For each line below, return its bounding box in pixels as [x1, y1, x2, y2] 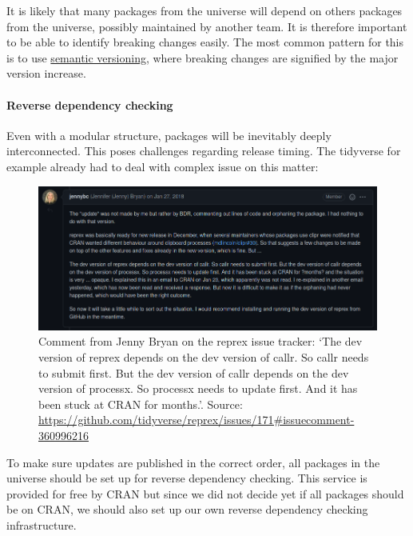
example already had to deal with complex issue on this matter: [6, 158, 319, 174]
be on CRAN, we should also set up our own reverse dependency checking [6, 501, 368, 518]
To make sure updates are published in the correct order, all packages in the [6, 454, 380, 470]
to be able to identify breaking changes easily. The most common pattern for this [6, 34, 404, 50]
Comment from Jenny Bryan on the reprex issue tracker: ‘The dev [38, 333, 363, 350]
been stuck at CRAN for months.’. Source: [38, 395, 243, 412]
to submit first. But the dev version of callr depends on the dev [38, 364, 349, 381]
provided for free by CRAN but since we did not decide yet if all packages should [6, 485, 404, 502]
